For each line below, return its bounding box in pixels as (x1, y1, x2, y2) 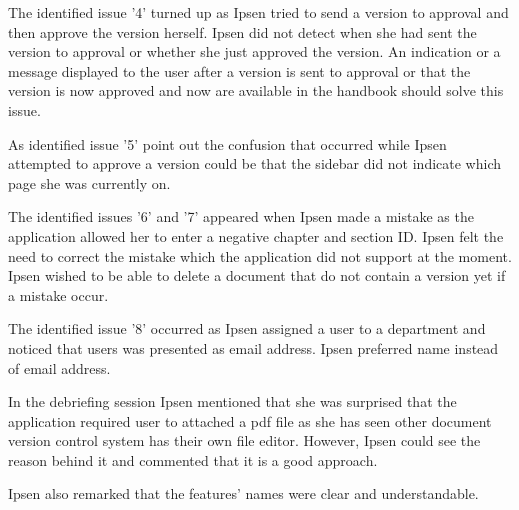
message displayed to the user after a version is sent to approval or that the (8, 60, 471, 81)
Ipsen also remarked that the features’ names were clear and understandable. (8, 483, 479, 504)
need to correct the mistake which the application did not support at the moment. (8, 245, 512, 266)
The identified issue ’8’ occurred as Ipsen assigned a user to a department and (8, 318, 486, 339)
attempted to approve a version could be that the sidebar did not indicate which (8, 153, 502, 174)
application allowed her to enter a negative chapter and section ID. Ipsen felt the (8, 225, 504, 246)
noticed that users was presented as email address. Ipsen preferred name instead (8, 337, 499, 358)
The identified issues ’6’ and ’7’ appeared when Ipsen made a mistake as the (8, 206, 474, 227)
